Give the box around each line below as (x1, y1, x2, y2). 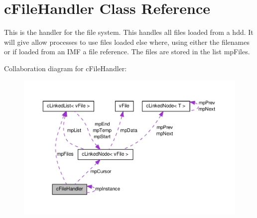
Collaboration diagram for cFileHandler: (4, 63, 127, 73)
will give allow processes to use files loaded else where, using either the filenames (4, 36, 250, 47)
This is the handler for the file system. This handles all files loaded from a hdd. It (4, 27, 254, 37)
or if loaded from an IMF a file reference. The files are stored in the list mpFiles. (4, 46, 250, 57)
